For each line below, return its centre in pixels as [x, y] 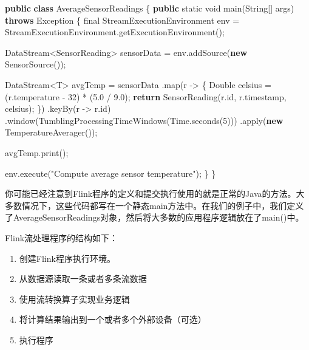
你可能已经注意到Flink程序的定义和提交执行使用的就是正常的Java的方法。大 [155, 194]
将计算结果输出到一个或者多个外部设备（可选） [113, 319]
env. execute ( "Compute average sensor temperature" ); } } [110, 173]
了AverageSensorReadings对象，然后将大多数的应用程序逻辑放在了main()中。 [154, 217]
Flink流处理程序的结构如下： [62, 237]
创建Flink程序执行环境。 [67, 258]
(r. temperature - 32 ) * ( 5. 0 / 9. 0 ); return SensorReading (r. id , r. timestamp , [146, 96]
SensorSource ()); [36, 64]
